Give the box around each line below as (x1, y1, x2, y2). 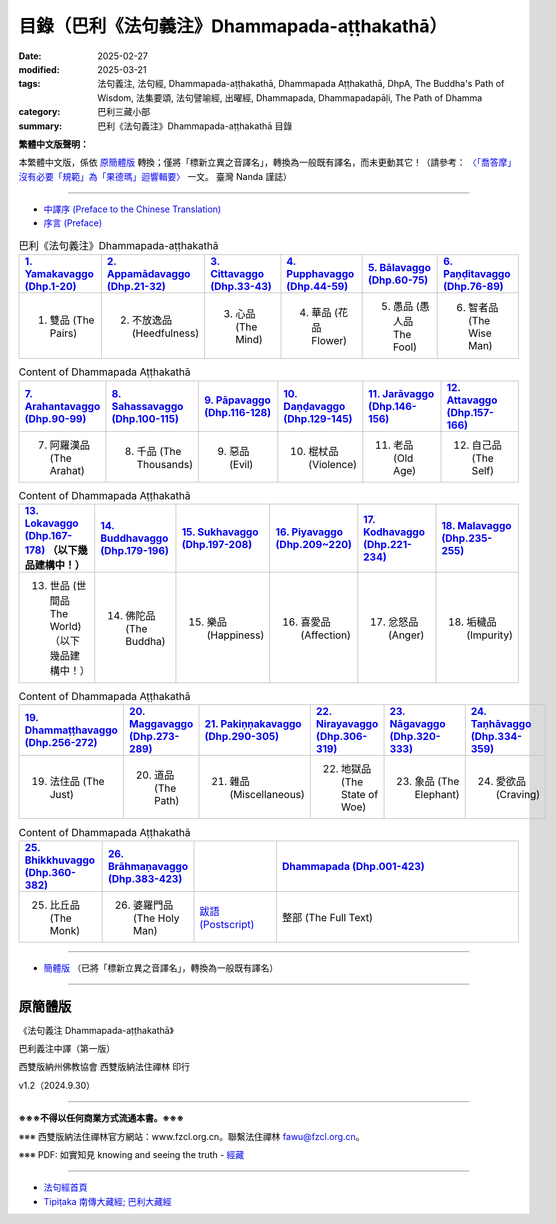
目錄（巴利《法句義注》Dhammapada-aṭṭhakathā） (18, 15, 448, 37)
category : (18, 106, 61, 118)
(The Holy (133, 911, 180, 925)
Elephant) (414, 788, 460, 802)
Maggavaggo (128, 717, 194, 731)
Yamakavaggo (24, 267, 95, 281)
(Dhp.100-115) (111, 411, 179, 425)
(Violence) (308, 457, 357, 471)
